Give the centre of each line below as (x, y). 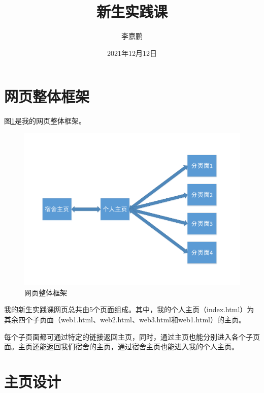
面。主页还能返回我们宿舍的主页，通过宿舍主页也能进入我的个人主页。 (121, 346)
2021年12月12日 (132, 53)
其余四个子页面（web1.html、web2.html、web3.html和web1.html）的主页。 (125, 319)
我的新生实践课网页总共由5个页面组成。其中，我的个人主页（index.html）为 (129, 309)
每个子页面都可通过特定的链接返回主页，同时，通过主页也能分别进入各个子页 (132, 336)
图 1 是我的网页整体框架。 (45, 121)
